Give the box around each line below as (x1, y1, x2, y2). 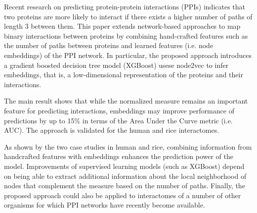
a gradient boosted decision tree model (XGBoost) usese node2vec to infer (4, 59, 229, 70)
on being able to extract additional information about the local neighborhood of (4, 170, 247, 181)
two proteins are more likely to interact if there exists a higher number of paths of (4, 11, 253, 21)
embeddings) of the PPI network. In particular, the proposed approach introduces (4, 50, 252, 60)
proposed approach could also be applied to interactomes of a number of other (4, 190, 241, 200)
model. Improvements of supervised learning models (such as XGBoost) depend (4, 160, 245, 171)
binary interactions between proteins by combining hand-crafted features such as (4, 30, 248, 41)
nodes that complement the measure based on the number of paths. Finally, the (4, 180, 245, 191)
